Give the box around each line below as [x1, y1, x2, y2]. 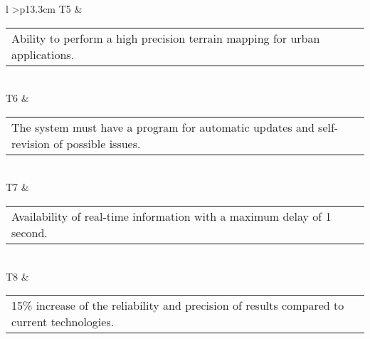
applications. [11, 46, 75, 63]
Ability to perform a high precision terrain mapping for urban [11, 29, 320, 46]
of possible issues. [53, 135, 141, 152]
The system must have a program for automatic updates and [11, 118, 314, 135]
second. [11, 224, 48, 241]
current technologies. [11, 313, 115, 330]
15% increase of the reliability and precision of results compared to [11, 297, 344, 314]
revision [11, 135, 50, 152]
